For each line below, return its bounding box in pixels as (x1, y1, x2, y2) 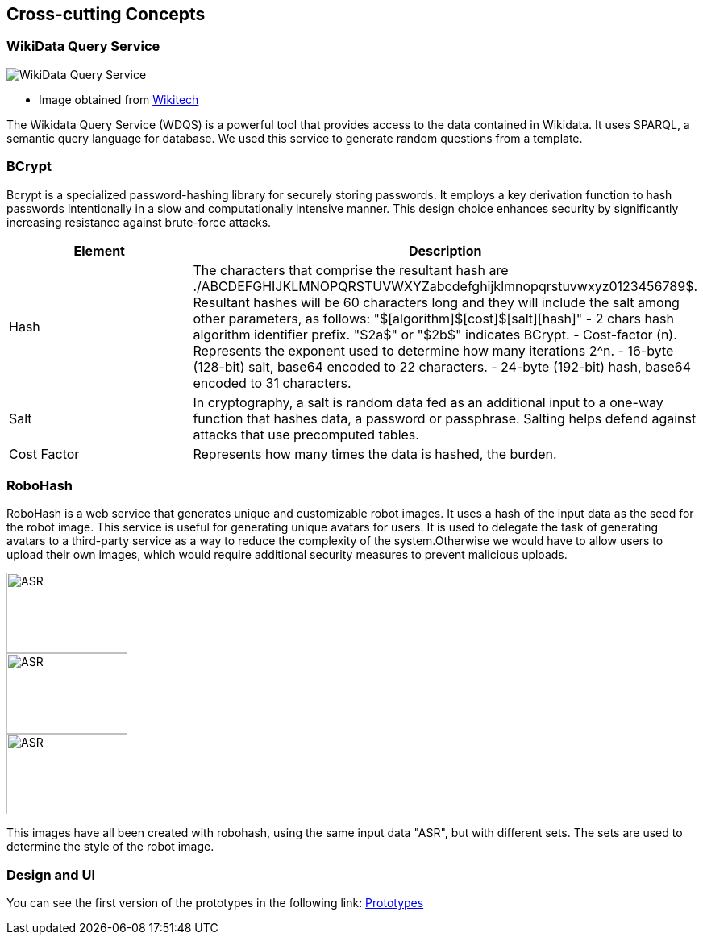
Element (73, 242, 125, 259)
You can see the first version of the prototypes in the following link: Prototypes (6, 896, 424, 910)
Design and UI (6, 866, 95, 883)
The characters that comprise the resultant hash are (193, 261, 509, 278)
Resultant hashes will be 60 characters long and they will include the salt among (193, 294, 680, 310)
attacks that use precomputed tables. (193, 426, 419, 443)
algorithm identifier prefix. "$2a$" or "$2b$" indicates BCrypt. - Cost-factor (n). (193, 326, 677, 343)
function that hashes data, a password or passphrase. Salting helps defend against (193, 410, 697, 427)
